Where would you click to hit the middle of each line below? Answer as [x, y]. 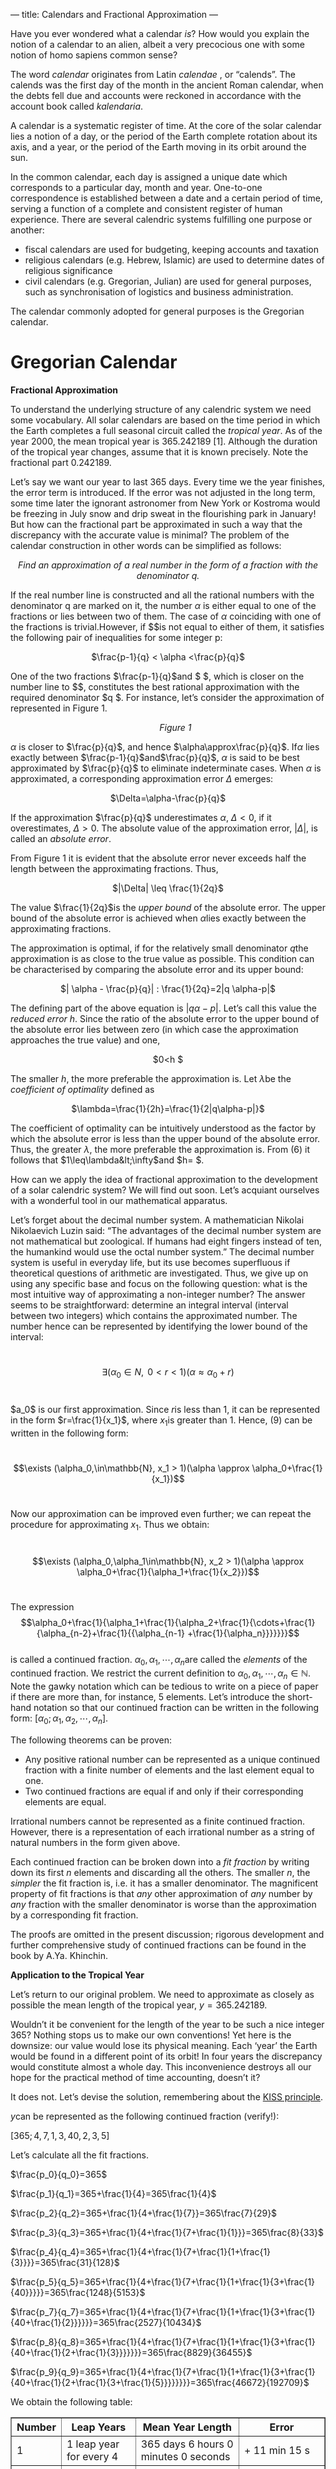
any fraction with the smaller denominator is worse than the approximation [163, 1904]
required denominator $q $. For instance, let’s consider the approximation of [167, 697]
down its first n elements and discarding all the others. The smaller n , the [160, 1872]
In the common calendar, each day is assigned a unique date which [149, 177]
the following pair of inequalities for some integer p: [116, 637]
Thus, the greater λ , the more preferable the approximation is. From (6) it [160, 1149]
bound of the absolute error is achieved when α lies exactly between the [158, 918]
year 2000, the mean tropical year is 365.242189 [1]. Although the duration [164, 441]
